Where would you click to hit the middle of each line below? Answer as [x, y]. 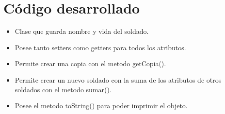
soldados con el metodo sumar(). [63, 89]
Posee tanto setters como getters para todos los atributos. [100, 47]
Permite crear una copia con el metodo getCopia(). [90, 64]
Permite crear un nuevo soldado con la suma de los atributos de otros [118, 79]
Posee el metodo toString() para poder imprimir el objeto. [101, 106]
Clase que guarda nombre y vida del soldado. [82, 31]
